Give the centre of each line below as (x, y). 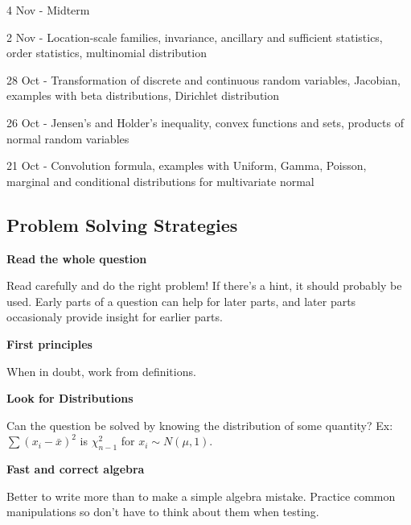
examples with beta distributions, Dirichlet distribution (143, 95)
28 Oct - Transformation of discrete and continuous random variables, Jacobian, (203, 79)
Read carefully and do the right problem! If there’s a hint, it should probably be (204, 285)
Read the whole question (77, 258)
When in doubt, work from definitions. (101, 371)
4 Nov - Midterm (48, 10)
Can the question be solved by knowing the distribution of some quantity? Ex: (200, 425)
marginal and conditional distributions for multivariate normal (160, 181)
